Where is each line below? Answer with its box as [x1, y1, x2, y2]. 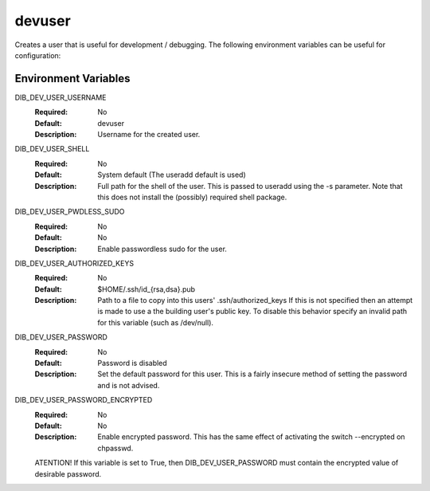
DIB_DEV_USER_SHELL [14, 144, 90, 154]
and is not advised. [97, 380, 160, 390]
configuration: [14, 50, 61, 60]
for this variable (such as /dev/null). [97, 317, 214, 327]
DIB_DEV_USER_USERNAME [14, 92, 107, 102]
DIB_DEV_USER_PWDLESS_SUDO [14, 207, 125, 217]
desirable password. [34, 469, 102, 478]
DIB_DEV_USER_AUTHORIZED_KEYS [14, 258, 135, 268]
